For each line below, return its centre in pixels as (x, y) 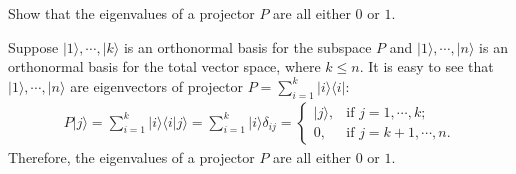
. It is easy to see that (426, 66)
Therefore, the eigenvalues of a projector (131, 156)
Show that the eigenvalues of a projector (131, 13)
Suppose (33, 46)
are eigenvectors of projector (157, 85)
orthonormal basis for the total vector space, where (164, 66)
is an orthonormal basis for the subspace (247, 46)
